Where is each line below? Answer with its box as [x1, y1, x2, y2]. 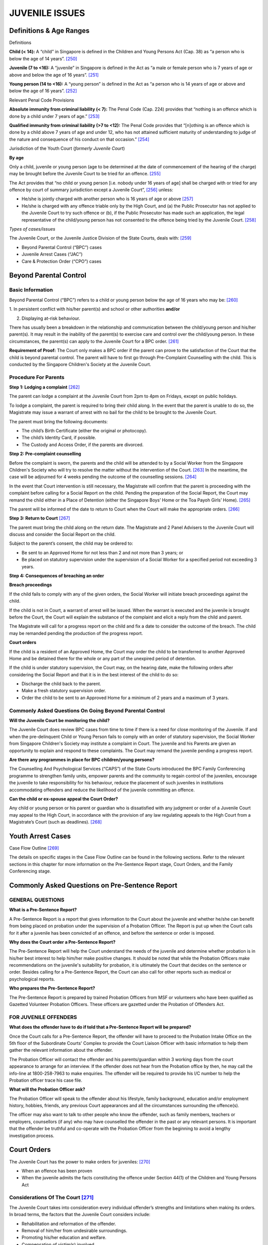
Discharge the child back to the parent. [21, 681, 101, 687]
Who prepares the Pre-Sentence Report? [9, 985, 95, 991]
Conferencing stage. [9, 868, 52, 874]
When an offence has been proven [21, 1168, 93, 1174]
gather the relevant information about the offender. [9, 1047, 113, 1053]
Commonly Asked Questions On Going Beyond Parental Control [9, 707, 165, 714]
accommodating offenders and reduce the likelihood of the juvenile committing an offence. [9, 787, 195, 793]
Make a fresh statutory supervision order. [21, 688, 106, 694]
